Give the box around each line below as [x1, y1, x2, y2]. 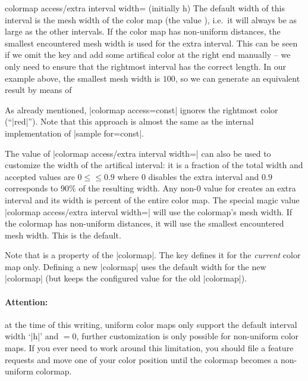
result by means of [5, 83, 72, 96]
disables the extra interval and [148, 170, 259, 182]
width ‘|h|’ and [5, 330, 59, 342]
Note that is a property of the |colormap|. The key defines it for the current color [5, 249, 301, 261]
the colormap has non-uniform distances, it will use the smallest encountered [5, 217, 284, 230]
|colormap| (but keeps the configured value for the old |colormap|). [5, 272, 247, 284]
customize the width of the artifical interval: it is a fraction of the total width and [5, 159, 303, 171]
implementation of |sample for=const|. [5, 126, 144, 139]
